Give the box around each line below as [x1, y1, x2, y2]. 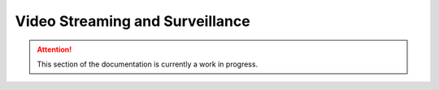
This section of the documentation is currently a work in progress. [37, 59, 259, 69]
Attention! [37, 45, 72, 54]
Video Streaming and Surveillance [15, 12, 251, 30]
